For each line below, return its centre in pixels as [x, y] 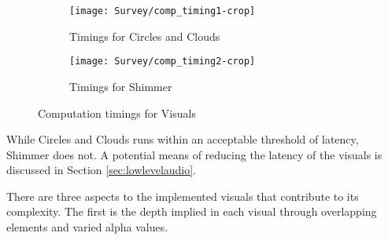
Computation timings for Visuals [117, 113]
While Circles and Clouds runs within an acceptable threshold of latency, [183, 139]
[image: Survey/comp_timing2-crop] [163, 62]
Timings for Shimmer [121, 86]
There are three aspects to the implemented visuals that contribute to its [183, 196]
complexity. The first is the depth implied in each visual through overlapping [192, 211]
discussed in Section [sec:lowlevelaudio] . [102, 170]
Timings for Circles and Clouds [145, 36]
